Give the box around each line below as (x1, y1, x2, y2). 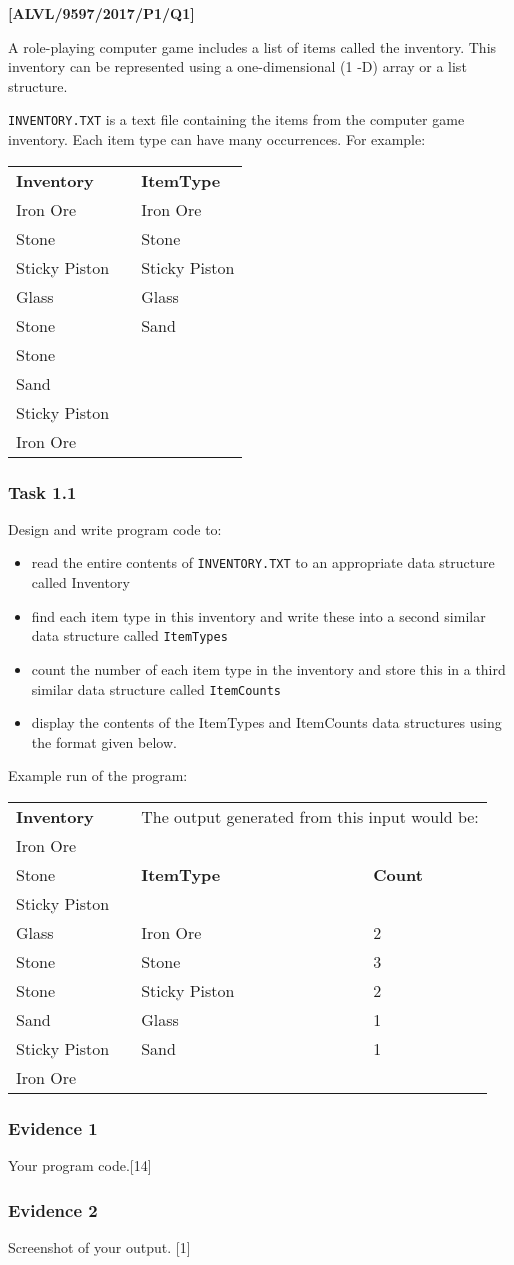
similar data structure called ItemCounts (31, 678, 281, 699)
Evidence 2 (8, 1197, 98, 1222)
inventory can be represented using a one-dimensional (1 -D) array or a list (8, 56, 467, 77)
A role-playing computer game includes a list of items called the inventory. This (8, 36, 497, 57)
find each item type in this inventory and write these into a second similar (31, 605, 486, 626)
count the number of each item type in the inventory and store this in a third (31, 658, 506, 679)
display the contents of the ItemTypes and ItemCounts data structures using (31, 712, 502, 733)
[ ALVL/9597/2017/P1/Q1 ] (8, 3, 195, 23)
